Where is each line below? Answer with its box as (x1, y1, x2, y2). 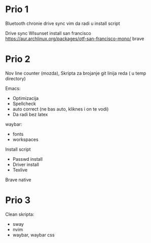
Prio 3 (5, 194, 31, 206)
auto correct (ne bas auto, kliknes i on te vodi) (12, 106, 109, 112)
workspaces (12, 136, 39, 143)
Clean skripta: (5, 211, 34, 217)
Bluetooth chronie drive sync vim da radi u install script (5, 20, 120, 26)
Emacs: (5, 85, 21, 91)
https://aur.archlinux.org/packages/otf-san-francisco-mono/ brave (5, 36, 144, 42)
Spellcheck (12, 100, 36, 107)
